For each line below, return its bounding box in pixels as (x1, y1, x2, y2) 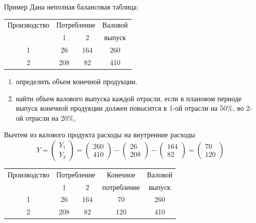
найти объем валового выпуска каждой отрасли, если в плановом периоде (16, 93, 242, 103)
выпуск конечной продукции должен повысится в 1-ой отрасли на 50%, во (16, 103, 244, 113)
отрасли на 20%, (25, 112, 76, 123)
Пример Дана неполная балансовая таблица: (4, 2, 139, 12)
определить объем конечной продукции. (16, 76, 138, 86)
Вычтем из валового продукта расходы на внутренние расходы (4, 129, 195, 140)
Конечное (106, 169, 136, 179)
